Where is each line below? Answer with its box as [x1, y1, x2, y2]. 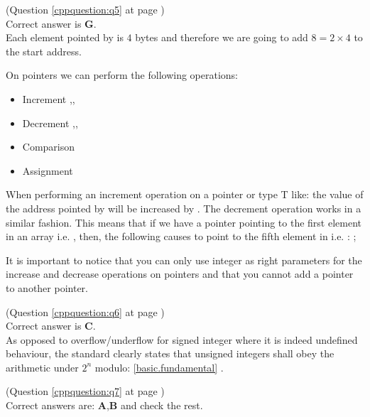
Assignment [22, 163, 73, 178]
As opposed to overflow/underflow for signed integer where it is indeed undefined [6, 332, 358, 347]
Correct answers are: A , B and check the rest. [6, 398, 203, 413]
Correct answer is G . [6, 16, 97, 31]
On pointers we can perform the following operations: [6, 67, 238, 82]
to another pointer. [6, 280, 88, 295]
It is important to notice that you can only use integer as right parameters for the [6, 252, 362, 267]
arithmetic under [6, 359, 79, 374]
